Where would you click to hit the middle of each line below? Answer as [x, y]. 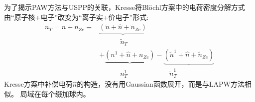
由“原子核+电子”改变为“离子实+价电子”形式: [76, 17]
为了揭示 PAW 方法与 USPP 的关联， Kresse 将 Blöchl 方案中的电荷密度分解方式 [125, 7]
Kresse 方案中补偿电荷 [38, 84]
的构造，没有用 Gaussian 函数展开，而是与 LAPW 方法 [161, 84]
